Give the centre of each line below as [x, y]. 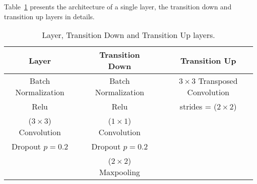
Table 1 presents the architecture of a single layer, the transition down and [118, 6]
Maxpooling [120, 172]
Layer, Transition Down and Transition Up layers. [128, 35]
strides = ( [198, 107]
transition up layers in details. [49, 16]
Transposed [218, 81]
